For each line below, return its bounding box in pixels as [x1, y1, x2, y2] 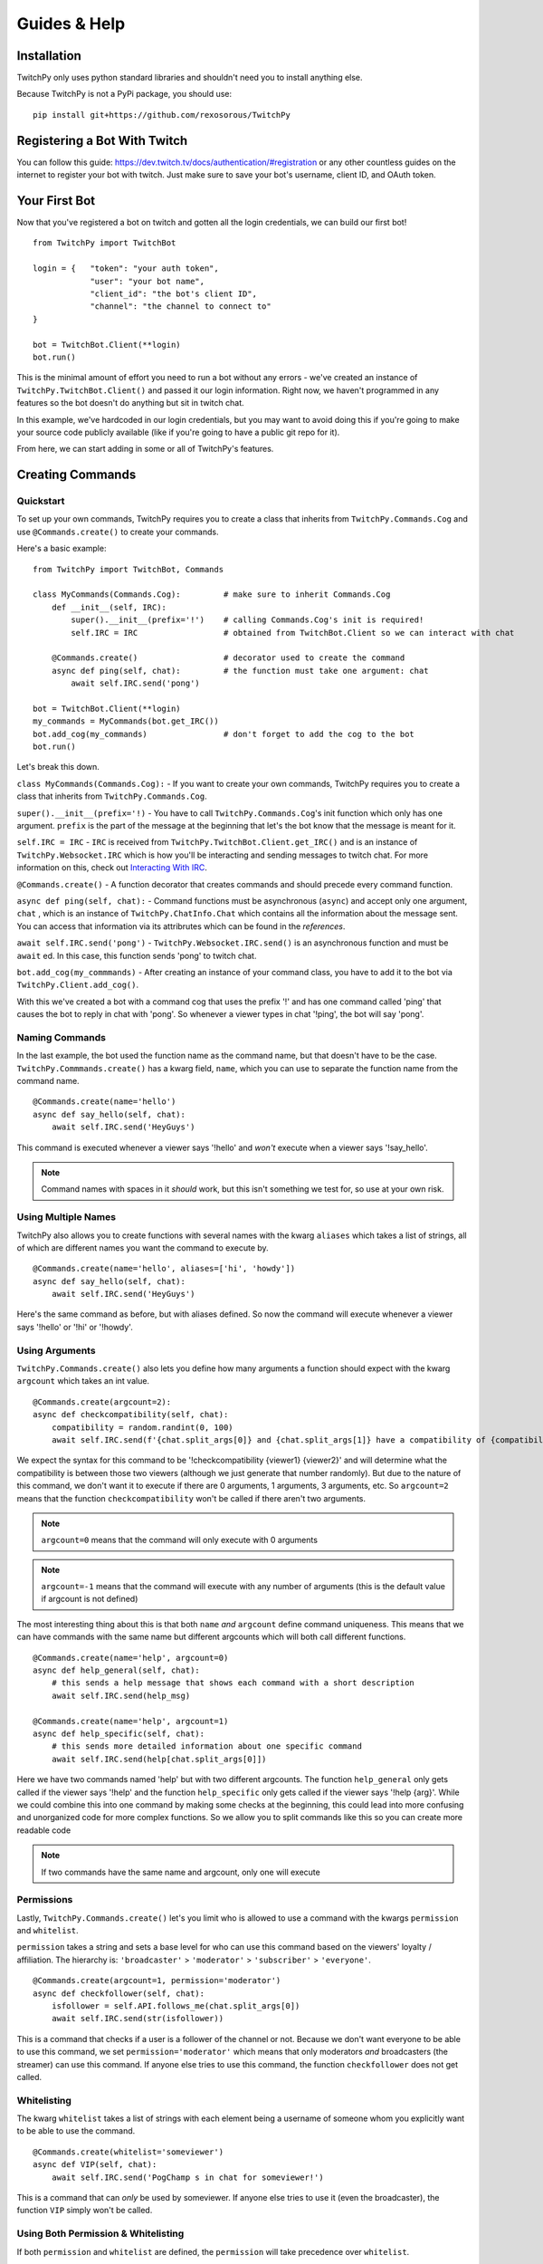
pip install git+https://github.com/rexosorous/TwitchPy [33, 110, 291, 120]
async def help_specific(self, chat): [33, 1729, 205, 1739]
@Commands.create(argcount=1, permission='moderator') [33, 1975, 281, 1986]
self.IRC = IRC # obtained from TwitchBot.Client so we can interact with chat [71, 628, 515, 638]
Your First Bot [16, 193, 95, 208]
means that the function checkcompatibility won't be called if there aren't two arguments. [16, 1492, 367, 1503]
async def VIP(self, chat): [33, 2160, 157, 2170]
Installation [16, 48, 81, 63]
